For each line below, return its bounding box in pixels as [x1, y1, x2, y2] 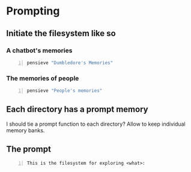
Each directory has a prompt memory [6, 104, 148, 115]
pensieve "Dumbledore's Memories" [26, 60, 114, 66]
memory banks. [6, 126, 45, 134]
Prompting [6, 4, 60, 18]
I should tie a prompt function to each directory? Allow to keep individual [6, 120, 186, 127]
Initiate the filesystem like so [6, 28, 116, 38]
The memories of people [6, 74, 79, 82]
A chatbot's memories [6, 46, 73, 55]
